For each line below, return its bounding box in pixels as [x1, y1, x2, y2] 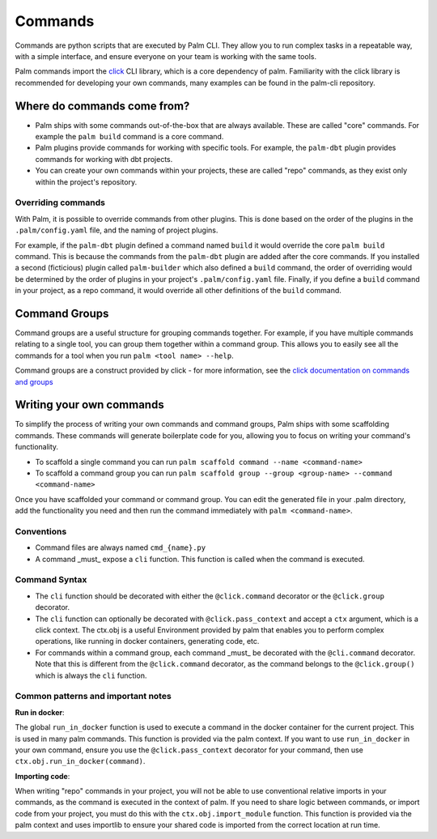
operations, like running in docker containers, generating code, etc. [35, 637, 260, 646]
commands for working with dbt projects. [35, 154, 173, 164]
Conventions [15, 526, 67, 537]
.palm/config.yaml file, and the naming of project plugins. [15, 225, 218, 235]
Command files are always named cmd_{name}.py [35, 543, 206, 552]
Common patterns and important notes [15, 691, 172, 702]
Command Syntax [15, 574, 87, 586]
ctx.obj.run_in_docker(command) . [15, 756, 146, 766]
